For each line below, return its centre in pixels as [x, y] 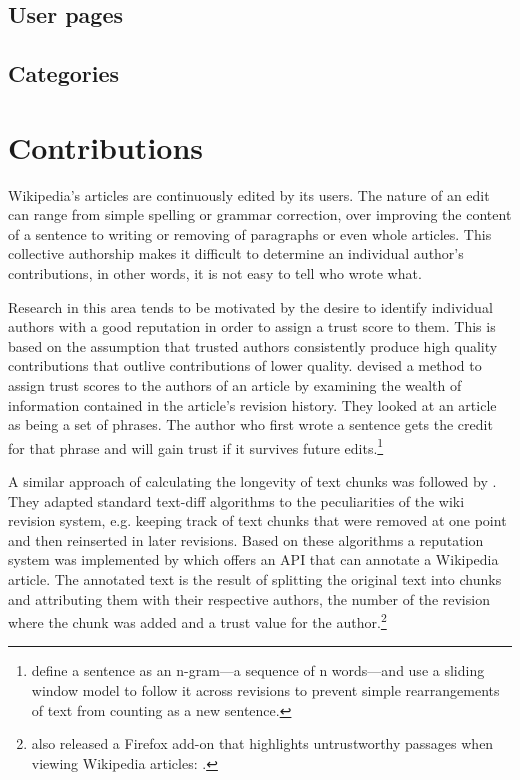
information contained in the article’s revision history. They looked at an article [252, 404]
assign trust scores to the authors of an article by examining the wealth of [235, 385]
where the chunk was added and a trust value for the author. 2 [197, 620]
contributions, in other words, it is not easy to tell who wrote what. [215, 273]
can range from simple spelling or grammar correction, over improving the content [260, 214]
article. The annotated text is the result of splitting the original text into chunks [255, 579]
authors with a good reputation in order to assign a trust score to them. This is [252, 326]
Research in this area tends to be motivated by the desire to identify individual [250, 306]
